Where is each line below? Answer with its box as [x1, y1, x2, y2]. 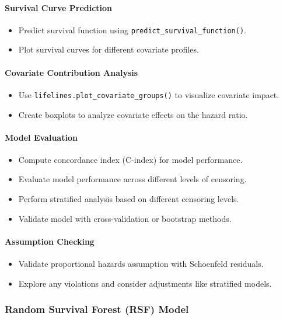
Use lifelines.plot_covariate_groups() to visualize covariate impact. [18, 88, 279, 100]
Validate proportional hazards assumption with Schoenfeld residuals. [18, 258, 264, 270]
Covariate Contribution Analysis [5, 66, 138, 78]
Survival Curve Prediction [5, 1, 113, 13]
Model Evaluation [5, 131, 78, 143]
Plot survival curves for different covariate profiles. [18, 43, 199, 55]
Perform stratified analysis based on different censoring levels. [18, 193, 239, 205]
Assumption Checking [5, 235, 95, 247]
